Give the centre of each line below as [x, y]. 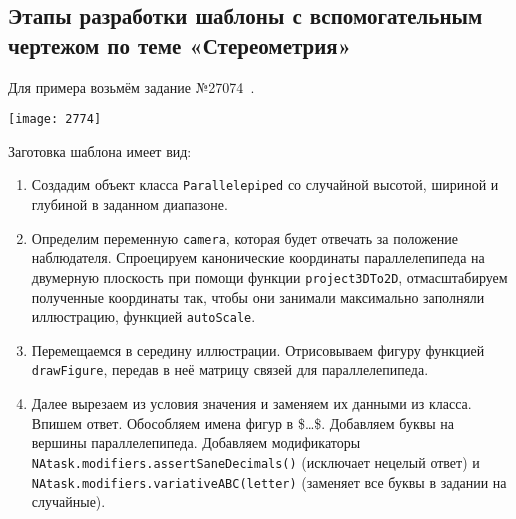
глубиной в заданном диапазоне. [129, 204]
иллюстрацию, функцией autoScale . [143, 316]
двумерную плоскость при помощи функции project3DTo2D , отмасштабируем [269, 276]
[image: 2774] [55, 119]
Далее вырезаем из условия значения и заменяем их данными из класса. [251, 403]
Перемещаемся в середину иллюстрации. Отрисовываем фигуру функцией [258, 349]
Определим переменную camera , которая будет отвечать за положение [244, 237]
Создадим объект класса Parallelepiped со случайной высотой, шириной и [265, 184]
